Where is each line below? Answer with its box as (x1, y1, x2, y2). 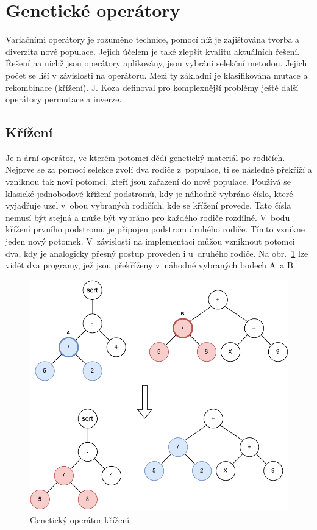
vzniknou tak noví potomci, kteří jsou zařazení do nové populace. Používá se (5, 175, 291, 188)
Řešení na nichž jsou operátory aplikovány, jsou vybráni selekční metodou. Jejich (5, 57, 307, 70)
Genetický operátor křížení (30, 513, 130, 526)
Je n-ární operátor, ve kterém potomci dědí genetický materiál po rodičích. (5, 151, 285, 163)
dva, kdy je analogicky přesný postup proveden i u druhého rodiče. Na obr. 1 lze (5, 246, 308, 259)
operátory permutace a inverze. (5, 93, 122, 106)
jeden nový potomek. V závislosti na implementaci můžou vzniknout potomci (5, 235, 295, 248)
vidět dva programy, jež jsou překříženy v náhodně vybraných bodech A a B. (5, 259, 296, 271)
